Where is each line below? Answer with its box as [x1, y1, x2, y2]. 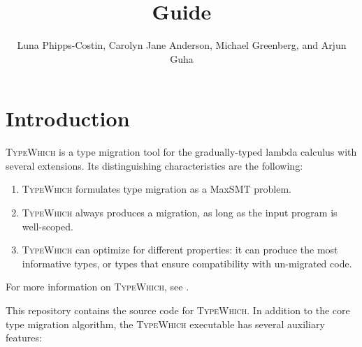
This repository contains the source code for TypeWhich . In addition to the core [6, 303, 350, 317]
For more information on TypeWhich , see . [6, 279, 189, 294]
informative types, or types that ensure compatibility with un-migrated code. [22, 256, 352, 270]
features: [6, 330, 42, 345]
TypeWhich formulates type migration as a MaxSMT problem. [22, 182, 291, 196]
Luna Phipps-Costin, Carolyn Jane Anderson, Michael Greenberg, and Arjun [17, 38, 347, 52]
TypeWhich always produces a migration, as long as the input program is [22, 205, 338, 220]
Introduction [6, 104, 130, 133]
